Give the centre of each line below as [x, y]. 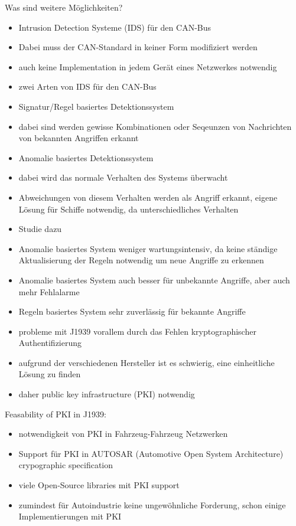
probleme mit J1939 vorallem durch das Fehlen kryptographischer [137, 331]
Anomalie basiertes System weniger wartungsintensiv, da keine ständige [148, 248]
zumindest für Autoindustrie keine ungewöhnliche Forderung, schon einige [152, 504]
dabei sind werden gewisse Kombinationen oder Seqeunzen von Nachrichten [155, 126]
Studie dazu [40, 229]
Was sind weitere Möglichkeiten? [64, 7]
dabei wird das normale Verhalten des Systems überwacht [123, 177]
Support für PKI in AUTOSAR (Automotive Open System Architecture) [151, 453]
